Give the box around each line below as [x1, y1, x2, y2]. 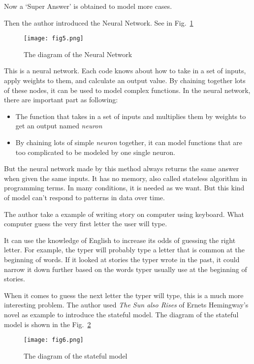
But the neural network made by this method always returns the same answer [4, 163, 239, 174]
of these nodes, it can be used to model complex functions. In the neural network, [4, 85, 251, 95]
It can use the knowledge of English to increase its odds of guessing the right [4, 235, 236, 245]
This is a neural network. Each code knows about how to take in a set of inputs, [4, 65, 246, 76]
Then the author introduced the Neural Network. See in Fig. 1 [4, 17, 193, 28]
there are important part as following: [4, 94, 118, 105]
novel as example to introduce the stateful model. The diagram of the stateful [4, 309, 239, 319]
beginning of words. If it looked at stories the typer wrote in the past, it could [4, 254, 240, 264]
